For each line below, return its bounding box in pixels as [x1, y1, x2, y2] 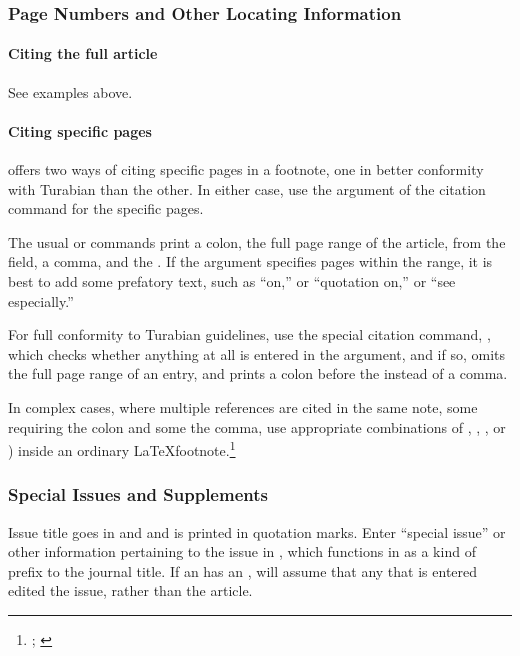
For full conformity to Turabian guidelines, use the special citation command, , [8, 324, 491, 345]
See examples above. [8, 81, 133, 102]
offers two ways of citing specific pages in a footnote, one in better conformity [8, 159, 484, 180]
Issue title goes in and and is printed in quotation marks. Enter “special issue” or [8, 521, 506, 542]
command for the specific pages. [8, 198, 204, 219]
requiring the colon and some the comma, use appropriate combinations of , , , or [8, 416, 506, 437]
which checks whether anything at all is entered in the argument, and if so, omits [8, 343, 506, 364]
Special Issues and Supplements [8, 482, 268, 507]
